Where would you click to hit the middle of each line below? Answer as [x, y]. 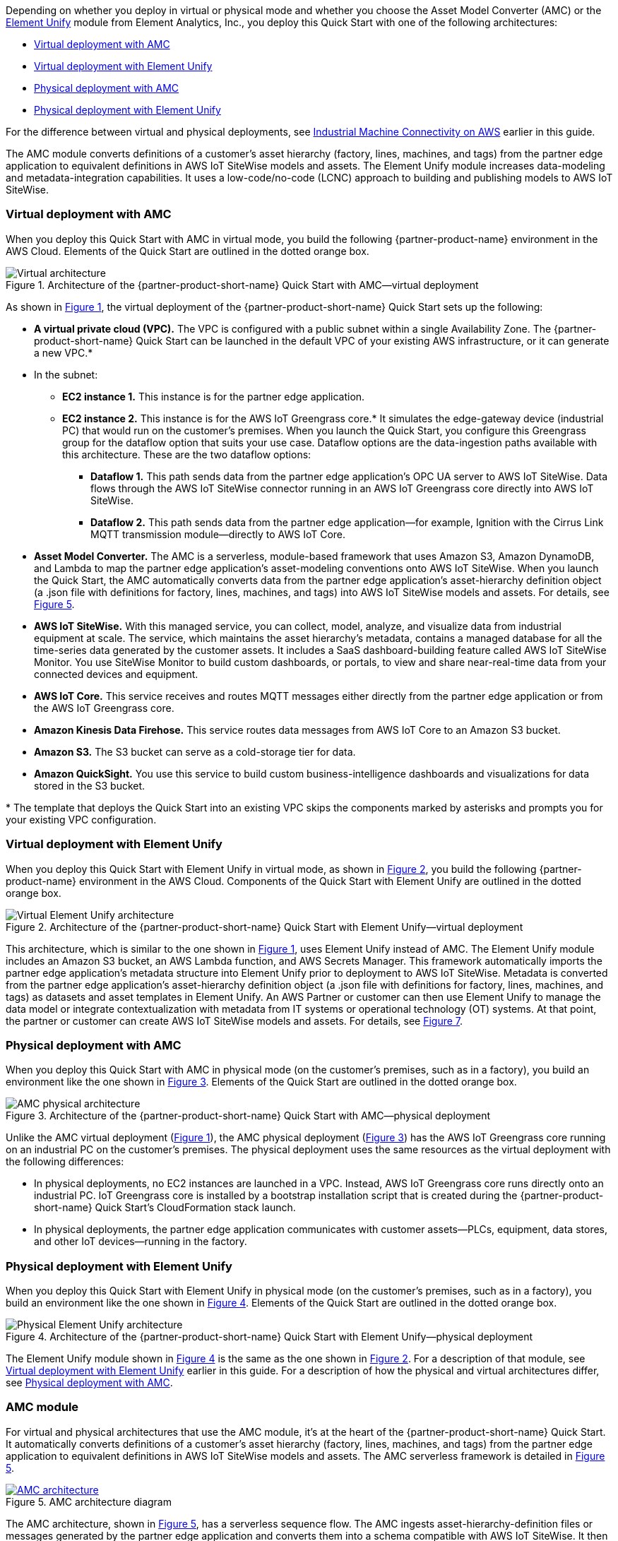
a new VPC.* [64, 352]
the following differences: [65, 1162]
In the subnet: [66, 374]
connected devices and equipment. [116, 674]
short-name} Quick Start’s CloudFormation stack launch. [165, 1208]
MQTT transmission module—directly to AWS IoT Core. [218, 534]
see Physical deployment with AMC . [89, 1382]
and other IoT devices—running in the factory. [141, 1242]
